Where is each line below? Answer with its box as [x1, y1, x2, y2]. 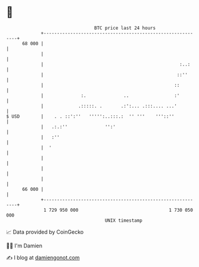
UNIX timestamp [104, 217, 143, 224]
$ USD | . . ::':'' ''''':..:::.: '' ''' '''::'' [6, 113, 175, 120]
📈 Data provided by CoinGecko [6, 228, 84, 235]
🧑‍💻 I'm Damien [6, 242, 43, 249]
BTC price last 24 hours [94, 25, 156, 31]
